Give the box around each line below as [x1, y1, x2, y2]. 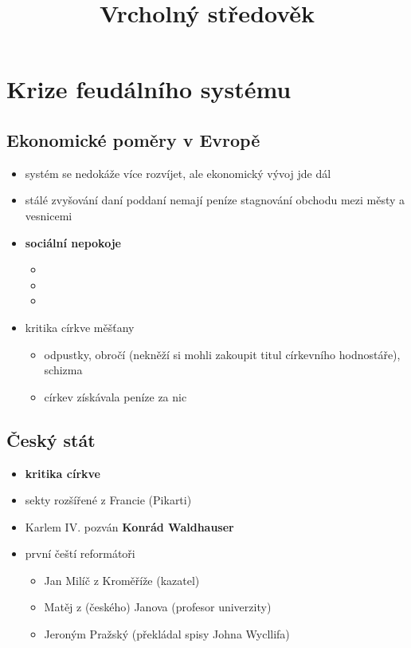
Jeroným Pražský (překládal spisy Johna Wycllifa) [44, 626, 290, 642]
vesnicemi [25, 207, 72, 223]
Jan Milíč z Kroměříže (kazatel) [44, 571, 200, 588]
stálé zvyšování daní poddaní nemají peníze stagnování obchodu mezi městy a [25, 192, 405, 208]
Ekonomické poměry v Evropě [6, 127, 260, 152]
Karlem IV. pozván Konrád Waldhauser [25, 518, 234, 535]
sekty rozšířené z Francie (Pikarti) [25, 492, 192, 508]
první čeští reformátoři [25, 545, 135, 562]
